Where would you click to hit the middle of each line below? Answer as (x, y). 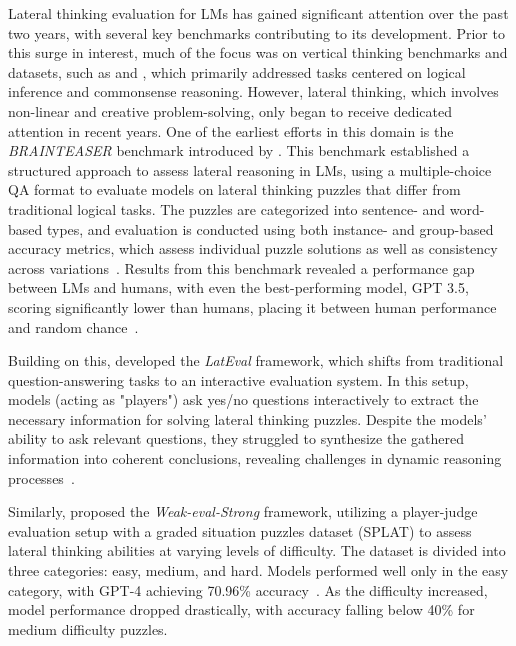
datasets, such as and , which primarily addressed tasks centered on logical (237, 71)
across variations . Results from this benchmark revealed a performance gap (241, 267)
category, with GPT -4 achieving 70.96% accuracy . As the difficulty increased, (248, 589)
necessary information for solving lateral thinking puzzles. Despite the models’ (247, 418)
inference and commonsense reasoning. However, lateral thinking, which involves (253, 91)
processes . (41, 477)
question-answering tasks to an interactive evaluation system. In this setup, (238, 379)
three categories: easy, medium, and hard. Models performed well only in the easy (258, 570)
